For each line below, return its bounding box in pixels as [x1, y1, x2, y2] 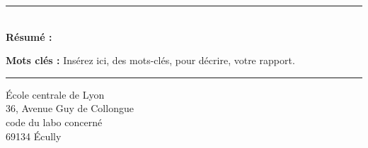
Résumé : [6, 29, 52, 44]
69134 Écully [6, 128, 62, 143]
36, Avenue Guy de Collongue [6, 101, 134, 116]
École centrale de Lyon [6, 87, 105, 101]
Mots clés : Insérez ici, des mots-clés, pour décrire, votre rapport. [6, 53, 295, 68]
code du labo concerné [6, 114, 103, 129]
